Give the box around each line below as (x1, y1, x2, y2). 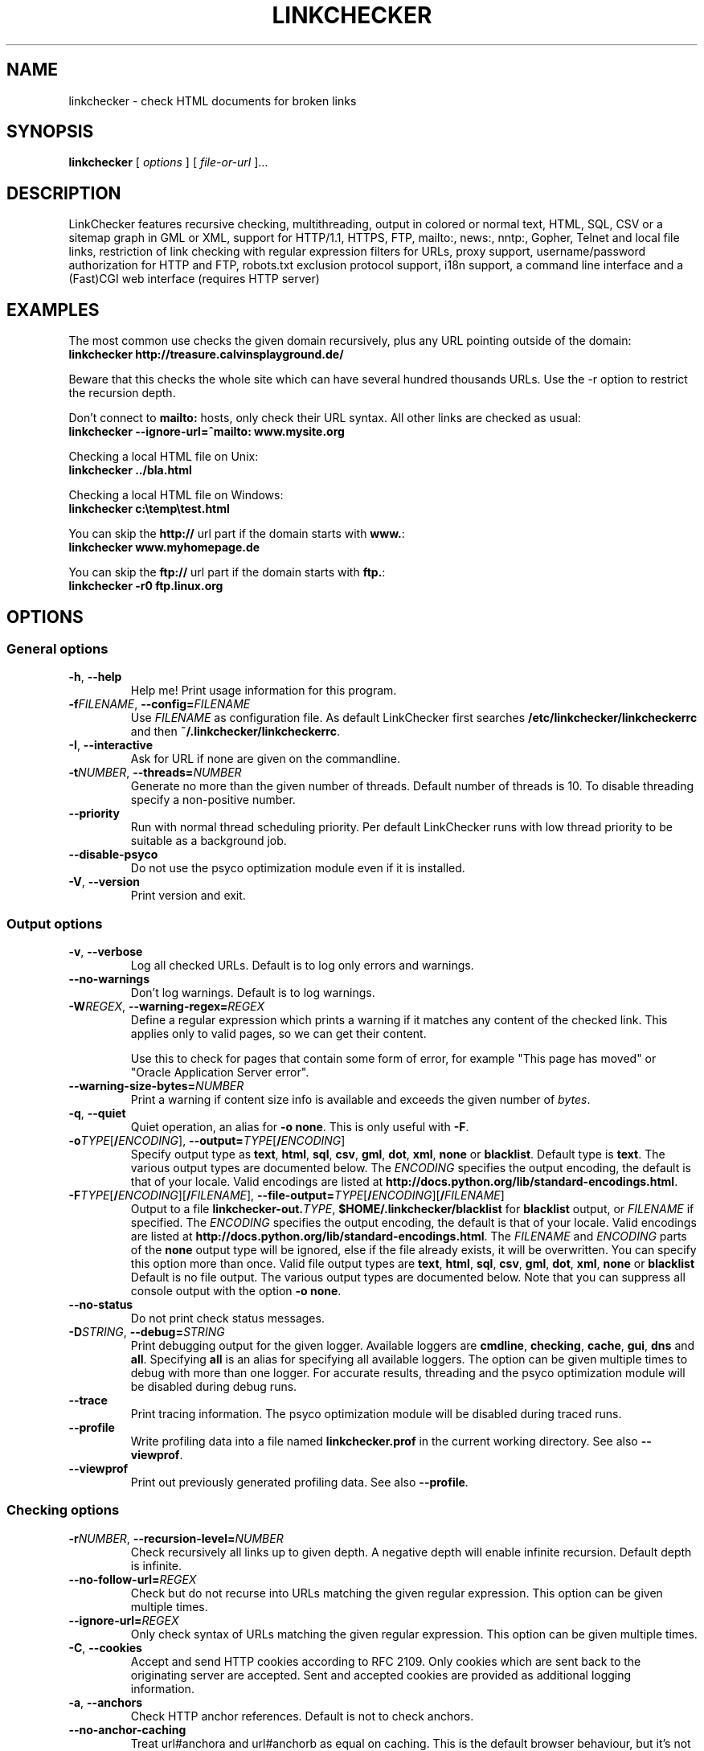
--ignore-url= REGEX (68, 1613, 179, 1627)
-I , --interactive (68, 738, 153, 752)
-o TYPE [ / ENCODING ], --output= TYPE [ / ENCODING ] (68, 1134, 346, 1148)
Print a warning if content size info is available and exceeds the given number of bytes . (130, 1093, 591, 1107)
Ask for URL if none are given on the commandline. (130, 752, 401, 766)
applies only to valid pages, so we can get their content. (130, 1027, 427, 1041)
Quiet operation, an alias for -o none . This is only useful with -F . (130, 1120, 469, 1134)
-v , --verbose (68, 945, 143, 959)
